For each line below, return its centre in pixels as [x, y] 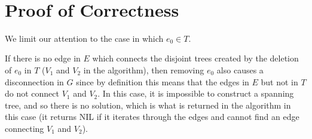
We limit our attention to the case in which [84, 38]
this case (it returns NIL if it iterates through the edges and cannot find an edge [152, 117]
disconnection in [34, 81]
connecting [25, 128]
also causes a [240, 69]
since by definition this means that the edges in [163, 81]
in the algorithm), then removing [144, 69]
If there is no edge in [43, 58]
